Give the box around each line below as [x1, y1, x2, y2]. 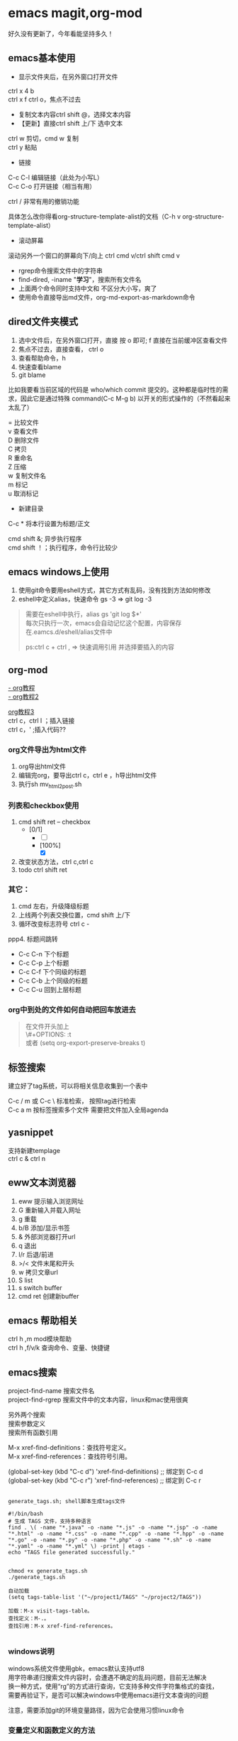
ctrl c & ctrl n [8, 1154, 45, 1162]
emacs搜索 [8, 1366, 57, 1378]
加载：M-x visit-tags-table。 [8, 1608, 93, 1615]
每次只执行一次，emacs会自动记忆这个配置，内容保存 [25, 619, 182, 628]
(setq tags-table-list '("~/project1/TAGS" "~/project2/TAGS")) [8, 1594, 202, 1601]
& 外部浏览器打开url [18, 1232, 76, 1240]
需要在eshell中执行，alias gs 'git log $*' [25, 610, 142, 618]
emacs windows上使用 [8, 566, 110, 578]
